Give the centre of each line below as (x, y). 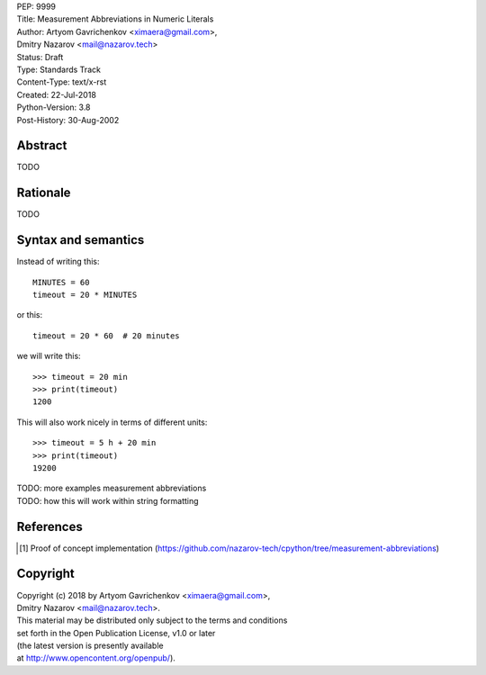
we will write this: (49, 356)
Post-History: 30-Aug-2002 (68, 120)
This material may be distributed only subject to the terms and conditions (152, 620)
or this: (30, 315)
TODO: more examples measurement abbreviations (112, 488)
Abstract (42, 145)
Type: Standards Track (58, 69)
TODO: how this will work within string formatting (108, 500)
